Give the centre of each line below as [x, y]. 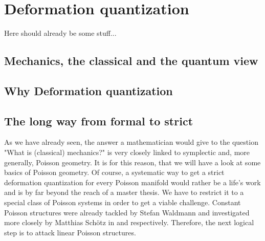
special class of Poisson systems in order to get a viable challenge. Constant [123, 202]
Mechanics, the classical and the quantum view [131, 61]
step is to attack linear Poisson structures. [70, 232]
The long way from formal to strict [99, 120]
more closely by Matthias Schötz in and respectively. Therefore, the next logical [129, 222]
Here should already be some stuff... [60, 33]
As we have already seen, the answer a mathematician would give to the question [131, 142]
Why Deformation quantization [89, 90]
